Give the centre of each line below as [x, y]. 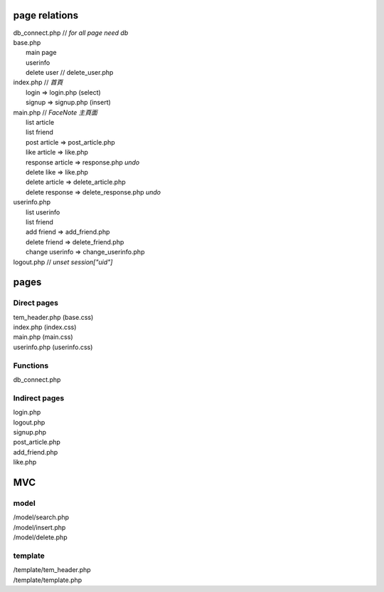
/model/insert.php [39, 527]
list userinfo [43, 212]
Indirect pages [39, 398]
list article [40, 123]
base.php [27, 42]
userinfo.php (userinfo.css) [53, 347]
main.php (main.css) [43, 337]
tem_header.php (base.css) [53, 317]
